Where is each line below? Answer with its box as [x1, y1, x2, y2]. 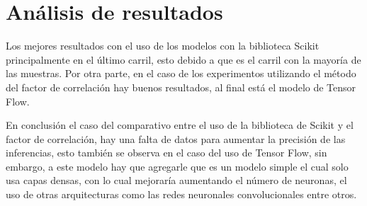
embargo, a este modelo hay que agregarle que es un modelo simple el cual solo [6, 159, 349, 173]
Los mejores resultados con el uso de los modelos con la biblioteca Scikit [6, 38, 320, 53]
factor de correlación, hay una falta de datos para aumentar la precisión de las [6, 131, 346, 146]
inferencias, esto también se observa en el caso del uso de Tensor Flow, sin [6, 145, 327, 160]
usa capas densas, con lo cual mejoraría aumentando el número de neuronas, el [6, 173, 347, 188]
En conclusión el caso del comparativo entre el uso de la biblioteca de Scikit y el [6, 118, 354, 132]
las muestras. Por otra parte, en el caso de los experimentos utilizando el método [6, 66, 356, 81]
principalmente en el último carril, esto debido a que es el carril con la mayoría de [6, 52, 361, 67]
